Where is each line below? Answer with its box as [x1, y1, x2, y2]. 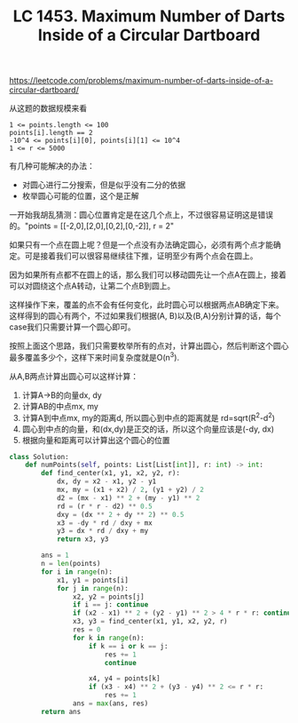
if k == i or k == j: [88, 641, 169, 650]
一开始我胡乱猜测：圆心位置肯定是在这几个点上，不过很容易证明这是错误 [9, 210, 273, 220]
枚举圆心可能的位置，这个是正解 [21, 191, 139, 202]
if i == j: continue [72, 600, 149, 609]
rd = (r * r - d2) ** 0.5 [56, 502, 153, 511]
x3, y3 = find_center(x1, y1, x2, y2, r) [72, 617, 228, 626]
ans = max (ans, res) [72, 699, 149, 708]
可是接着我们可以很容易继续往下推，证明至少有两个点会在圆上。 [24, 250, 258, 261]
